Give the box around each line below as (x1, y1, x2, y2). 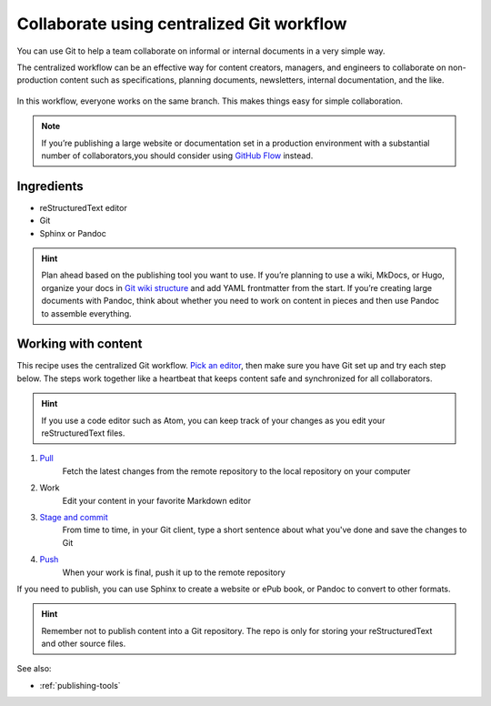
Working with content (16, 337, 143, 352)
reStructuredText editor (39, 202, 127, 213)
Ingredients (16, 178, 84, 194)
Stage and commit (39, 511, 108, 522)
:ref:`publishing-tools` (39, 680, 122, 691)
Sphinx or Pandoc (39, 227, 106, 238)
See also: (16, 663, 52, 674)
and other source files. (41, 638, 126, 650)
